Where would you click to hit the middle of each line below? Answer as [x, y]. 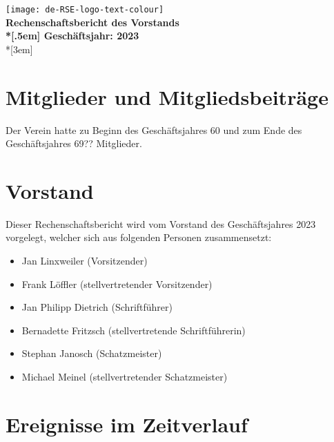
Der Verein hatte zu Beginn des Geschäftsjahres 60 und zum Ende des [154, 129]
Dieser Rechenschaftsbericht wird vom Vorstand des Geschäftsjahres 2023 [161, 223]
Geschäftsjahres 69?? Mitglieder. [74, 143]
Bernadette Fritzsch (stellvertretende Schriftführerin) [134, 330]
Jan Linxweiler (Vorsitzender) [85, 261]
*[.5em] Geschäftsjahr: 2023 [72, 36]
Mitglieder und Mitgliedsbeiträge [167, 96]
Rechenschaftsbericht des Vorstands [92, 22]
